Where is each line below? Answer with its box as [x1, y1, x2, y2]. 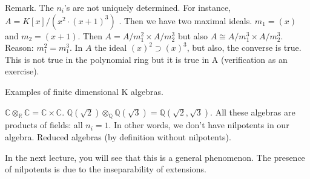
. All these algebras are [210, 105, 295, 118]
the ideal [94, 41, 127, 54]
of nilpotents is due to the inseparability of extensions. [5, 163, 206, 175]
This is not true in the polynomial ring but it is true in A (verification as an [5, 53, 288, 65]
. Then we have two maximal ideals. [119, 14, 252, 27]
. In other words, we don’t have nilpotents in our [108, 119, 289, 131]
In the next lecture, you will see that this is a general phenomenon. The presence [5, 151, 305, 163]
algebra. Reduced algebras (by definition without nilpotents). [5, 130, 231, 143]
